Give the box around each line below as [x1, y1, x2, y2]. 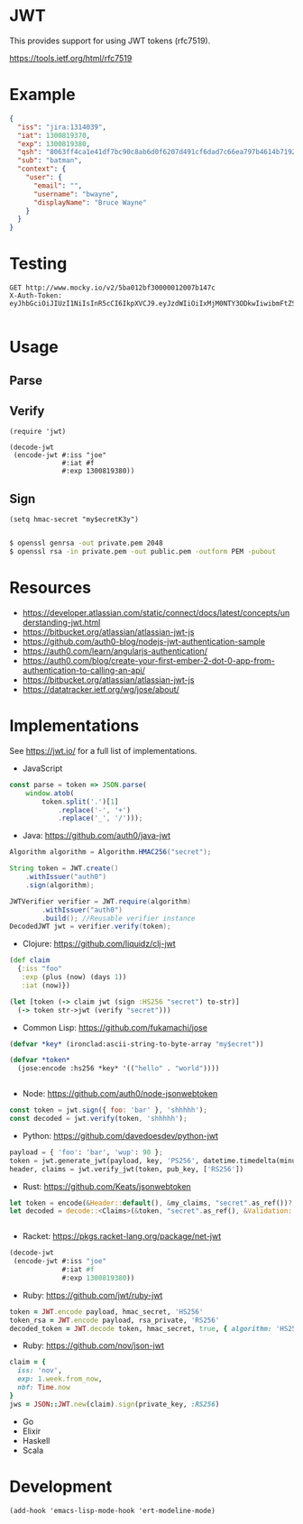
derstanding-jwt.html [22, 617, 101, 628]
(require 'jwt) [9, 427, 67, 436]
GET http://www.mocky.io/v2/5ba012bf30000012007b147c [9, 283, 216, 293]
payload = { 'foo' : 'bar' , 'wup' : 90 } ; [9, 1147, 164, 1157]
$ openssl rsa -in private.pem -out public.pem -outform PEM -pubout [9, 547, 277, 556]
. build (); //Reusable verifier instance [41, 913, 196, 923]
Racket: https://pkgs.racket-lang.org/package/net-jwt [22, 1231, 222, 1242]
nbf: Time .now [17, 1383, 70, 1392]
